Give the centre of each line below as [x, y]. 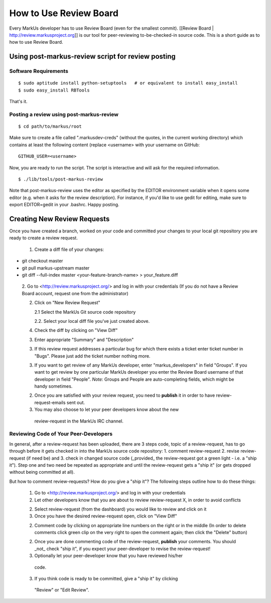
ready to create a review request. [43, 238]
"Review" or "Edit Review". [62, 590]
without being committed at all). [42, 472]
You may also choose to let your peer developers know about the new [107, 409]
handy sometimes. [53, 386]
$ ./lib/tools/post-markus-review [60, 179]
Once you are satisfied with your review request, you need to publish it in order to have [125, 395]
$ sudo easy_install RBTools [54, 90]
